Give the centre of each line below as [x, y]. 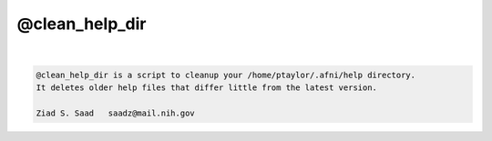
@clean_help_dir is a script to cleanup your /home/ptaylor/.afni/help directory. [226, 75]
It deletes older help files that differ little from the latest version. [207, 87]
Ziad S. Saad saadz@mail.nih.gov [115, 113]
